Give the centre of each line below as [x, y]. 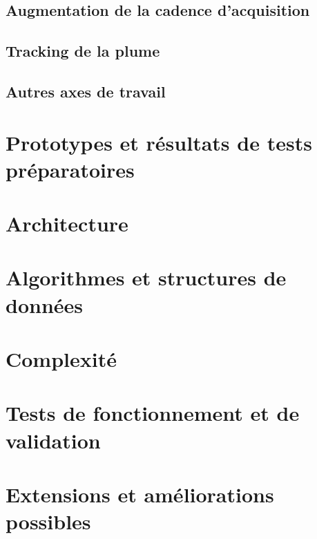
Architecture [67, 224]
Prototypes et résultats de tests [159, 142]
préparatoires [70, 169]
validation [53, 440]
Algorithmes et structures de [146, 277]
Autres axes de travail [86, 91]
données [45, 304]
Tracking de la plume [83, 51]
